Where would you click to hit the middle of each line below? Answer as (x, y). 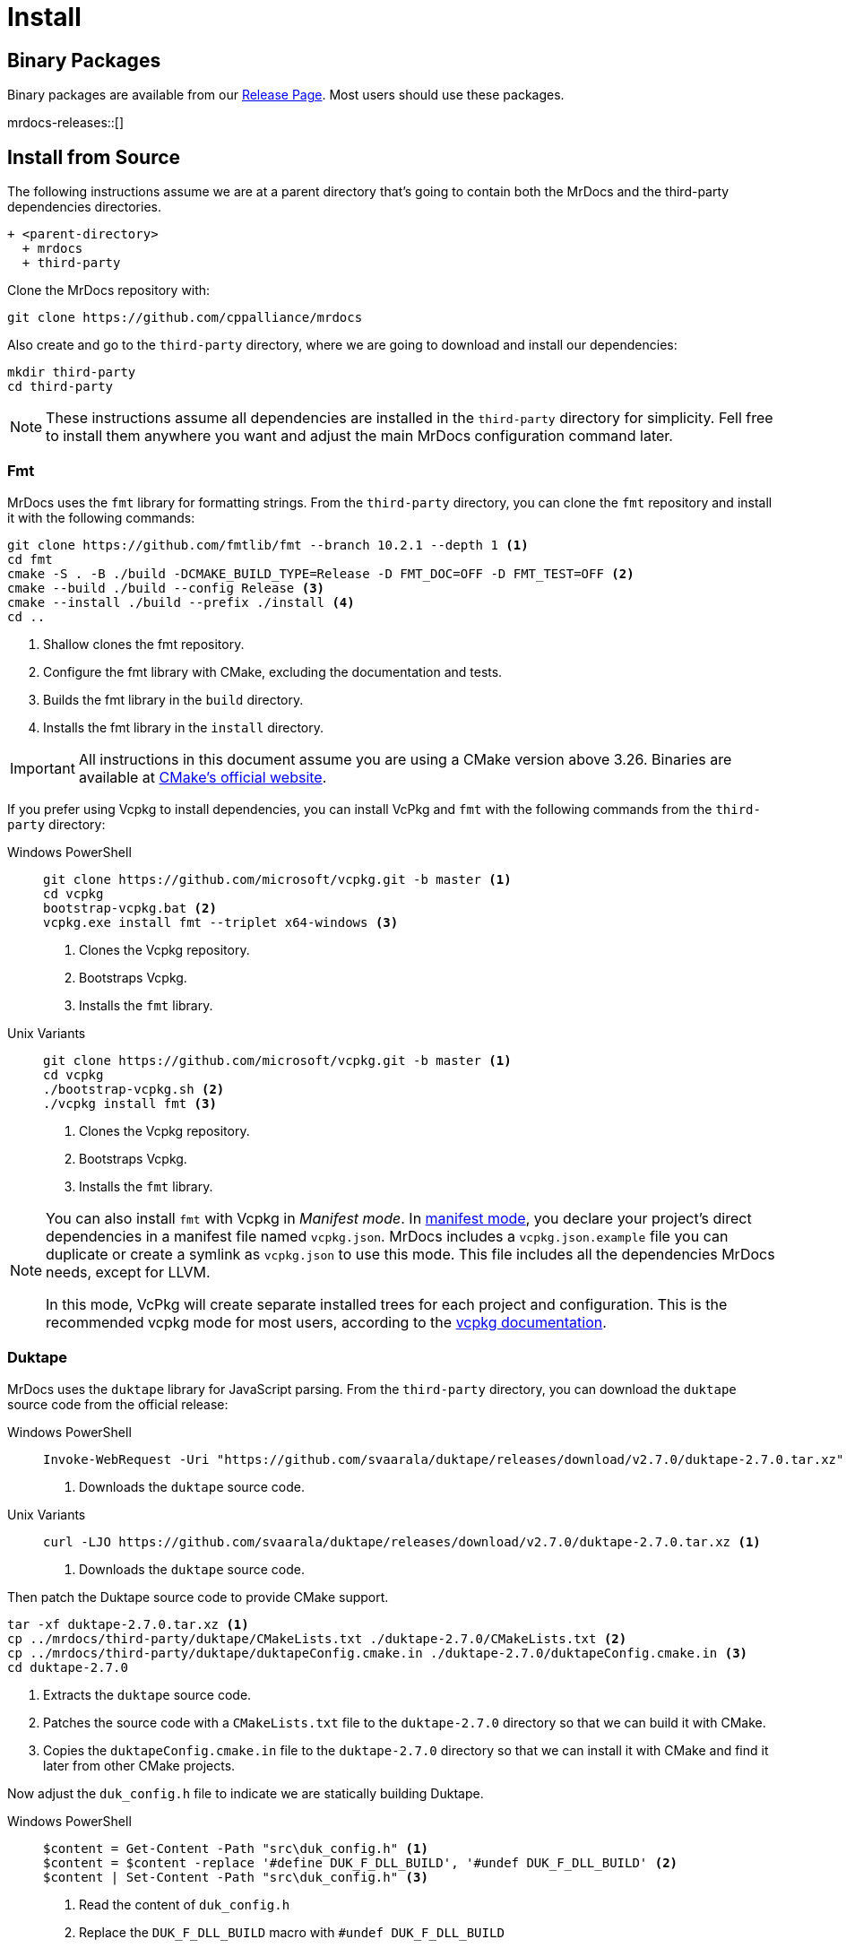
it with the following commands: (101, 517)
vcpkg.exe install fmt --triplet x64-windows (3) (221, 922)
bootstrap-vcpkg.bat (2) (130, 908)
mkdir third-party (72, 372)
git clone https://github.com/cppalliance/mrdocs (185, 318)
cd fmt (30, 559)
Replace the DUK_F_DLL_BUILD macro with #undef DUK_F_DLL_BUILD (292, 1932)
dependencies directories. (85, 207)
